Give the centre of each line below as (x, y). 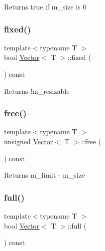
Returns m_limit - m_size (45, 175)
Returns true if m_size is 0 (45, 6)
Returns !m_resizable (37, 91)
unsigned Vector (29, 141)
